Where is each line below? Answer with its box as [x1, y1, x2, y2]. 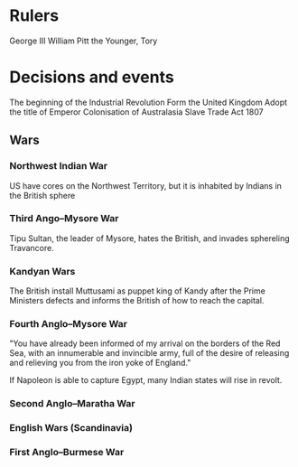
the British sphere [9, 190, 76, 201]
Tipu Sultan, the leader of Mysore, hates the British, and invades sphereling [9, 232, 290, 244]
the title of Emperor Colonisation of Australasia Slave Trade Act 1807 [9, 106, 264, 117]
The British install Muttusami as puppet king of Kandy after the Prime [9, 285, 266, 296]
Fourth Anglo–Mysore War [9, 318, 128, 331]
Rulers [9, 5, 60, 26]
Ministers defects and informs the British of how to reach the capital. [9, 295, 265, 306]
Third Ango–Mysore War [9, 212, 119, 225]
